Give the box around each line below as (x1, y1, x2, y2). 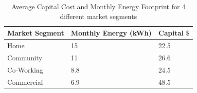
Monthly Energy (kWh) (71, 28, 152, 38)
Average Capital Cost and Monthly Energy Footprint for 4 (11, 1, 186, 11)
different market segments (60, 11, 137, 21)
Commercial (7, 76, 43, 87)
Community (7, 52, 42, 62)
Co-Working (7, 64, 43, 74)
